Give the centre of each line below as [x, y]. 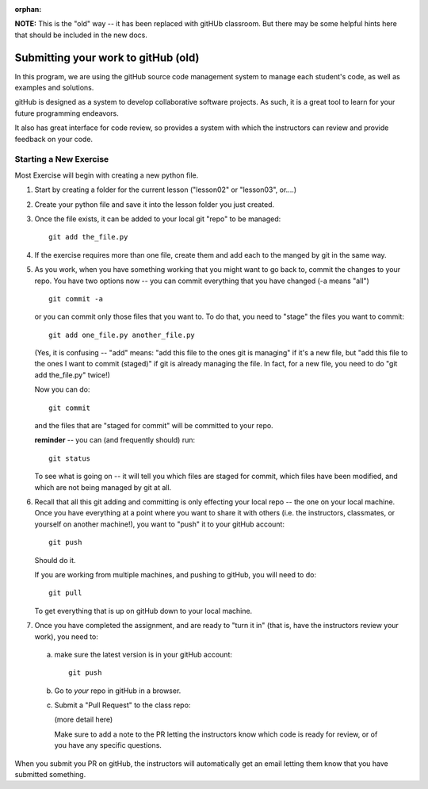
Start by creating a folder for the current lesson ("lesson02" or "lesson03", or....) [166, 190]
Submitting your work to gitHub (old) [107, 57]
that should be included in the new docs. [81, 35]
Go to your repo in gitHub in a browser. [118, 691]
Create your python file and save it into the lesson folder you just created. [155, 204]
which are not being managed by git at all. [103, 487]
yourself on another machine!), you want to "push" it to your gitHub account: [160, 524]
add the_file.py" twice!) [73, 375]
